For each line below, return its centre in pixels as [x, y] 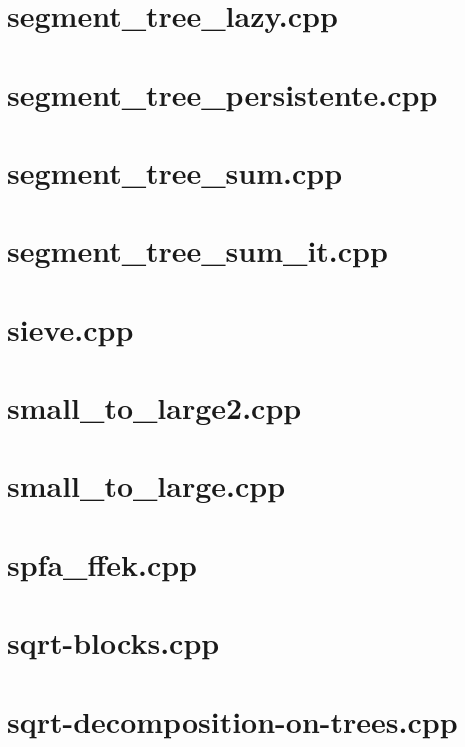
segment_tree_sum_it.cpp [197, 250]
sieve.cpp [70, 328]
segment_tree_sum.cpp [175, 171]
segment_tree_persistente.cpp [222, 93]
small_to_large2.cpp [154, 407]
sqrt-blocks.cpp [113, 642]
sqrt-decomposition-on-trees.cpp [232, 720]
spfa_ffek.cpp [102, 563]
